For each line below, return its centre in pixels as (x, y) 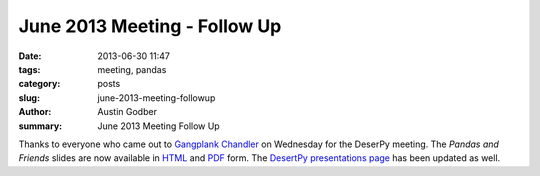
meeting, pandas (132, 69)
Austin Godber (127, 112)
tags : (29, 69)
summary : (40, 126)
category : (39, 84)
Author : (35, 112)
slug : (29, 97)
